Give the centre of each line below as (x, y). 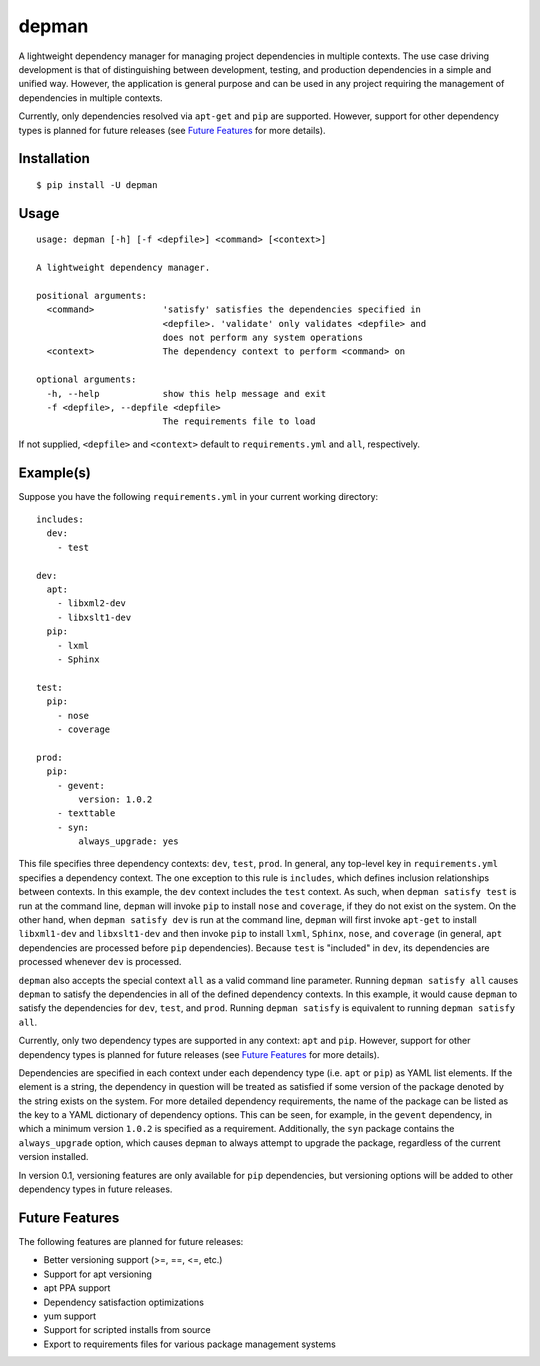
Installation (54, 158)
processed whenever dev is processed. (100, 962)
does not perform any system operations (263, 338)
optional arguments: (86, 379)
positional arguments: (92, 295)
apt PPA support (77, 1288)
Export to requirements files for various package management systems (190, 1344)
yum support (70, 1316)
